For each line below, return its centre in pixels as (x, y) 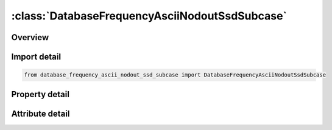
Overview (30, 37)
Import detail (36, 57)
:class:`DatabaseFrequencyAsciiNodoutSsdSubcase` (149, 16)
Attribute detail (41, 113)
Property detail (41, 94)
